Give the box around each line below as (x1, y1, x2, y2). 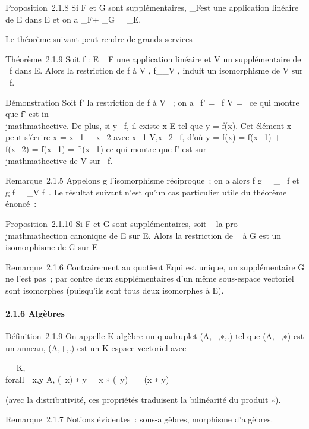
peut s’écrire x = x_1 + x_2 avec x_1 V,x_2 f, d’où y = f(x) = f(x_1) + (5, 131, 281, 143)
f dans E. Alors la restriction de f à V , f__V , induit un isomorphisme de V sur (9, 64, 303, 77)
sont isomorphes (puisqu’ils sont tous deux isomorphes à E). (5, 283, 224, 296)
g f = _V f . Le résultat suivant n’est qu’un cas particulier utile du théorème (5, 185, 287, 198)
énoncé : (5, 197, 37, 210)
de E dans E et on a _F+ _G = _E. (5, 12, 141, 25)
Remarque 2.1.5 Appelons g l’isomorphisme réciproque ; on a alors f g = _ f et (5, 174, 299, 187)
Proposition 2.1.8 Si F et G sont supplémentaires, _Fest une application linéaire (5, 1, 299, 13)
